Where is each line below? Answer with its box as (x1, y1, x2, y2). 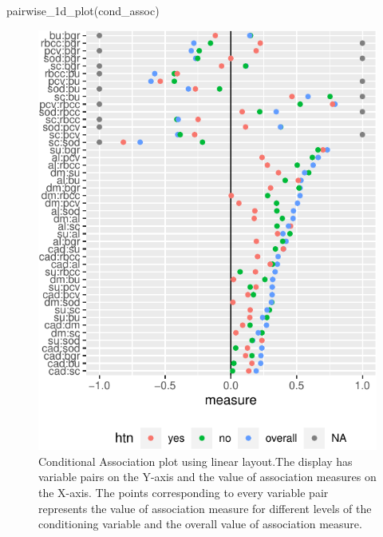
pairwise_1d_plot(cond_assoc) (6, 2, 160, 18)
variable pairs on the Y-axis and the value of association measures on (38, 468, 377, 485)
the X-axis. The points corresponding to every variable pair (38, 483, 329, 500)
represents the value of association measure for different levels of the (38, 499, 372, 516)
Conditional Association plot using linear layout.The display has (38, 452, 353, 469)
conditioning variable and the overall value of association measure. (38, 515, 362, 532)
